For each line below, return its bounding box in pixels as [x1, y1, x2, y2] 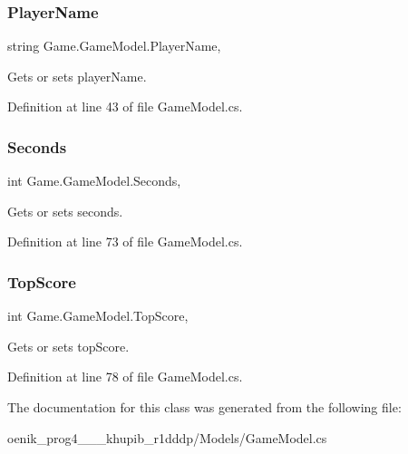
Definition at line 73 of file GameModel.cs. [7, 232, 243, 251]
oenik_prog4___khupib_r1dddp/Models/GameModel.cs [7, 428, 327, 447]
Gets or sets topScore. [7, 336, 130, 355]
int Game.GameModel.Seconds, [7, 171, 181, 190]
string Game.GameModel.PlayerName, [7, 36, 221, 55]
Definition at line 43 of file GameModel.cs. [7, 97, 243, 116]
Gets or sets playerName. [7, 66, 147, 85]
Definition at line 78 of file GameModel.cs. [7, 367, 243, 386]
